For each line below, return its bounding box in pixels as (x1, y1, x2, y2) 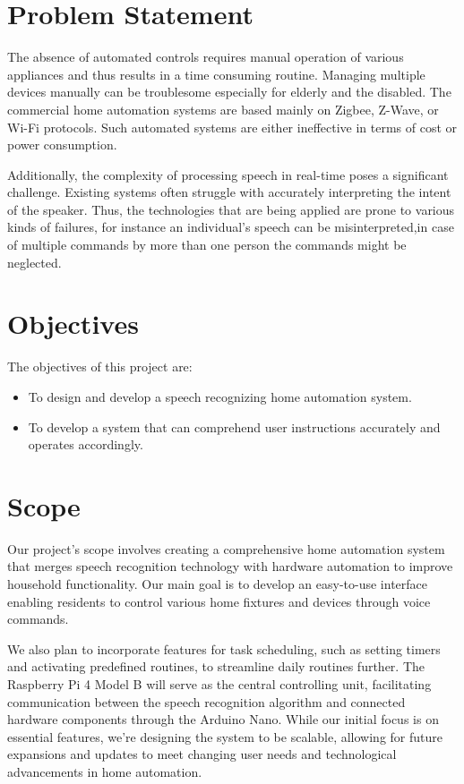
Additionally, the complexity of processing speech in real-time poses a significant (7, 165, 449, 183)
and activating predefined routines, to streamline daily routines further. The (7, 657, 425, 676)
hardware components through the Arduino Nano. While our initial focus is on (7, 710, 439, 729)
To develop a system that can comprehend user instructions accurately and (28, 417, 441, 436)
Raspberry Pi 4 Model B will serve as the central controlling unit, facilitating (7, 675, 432, 694)
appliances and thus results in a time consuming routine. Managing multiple (7, 64, 425, 83)
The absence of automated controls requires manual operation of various (7, 47, 404, 66)
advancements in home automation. (7, 763, 202, 780)
